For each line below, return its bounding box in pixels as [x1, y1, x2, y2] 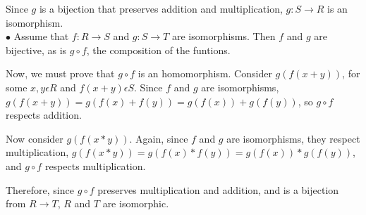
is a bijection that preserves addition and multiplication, [39, 1, 283, 15]
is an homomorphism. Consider [138, 66, 272, 81]
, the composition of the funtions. [86, 42, 231, 57]
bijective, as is [6, 42, 67, 57]
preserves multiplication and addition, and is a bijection [97, 182, 339, 197]
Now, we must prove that [6, 66, 115, 81]
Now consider [6, 131, 63, 145]
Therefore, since [6, 182, 74, 197]
